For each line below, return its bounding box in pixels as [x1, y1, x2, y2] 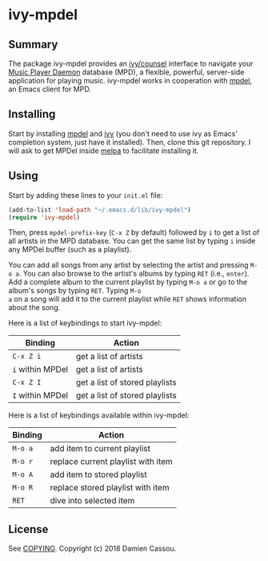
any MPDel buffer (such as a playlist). [8, 244, 132, 254]
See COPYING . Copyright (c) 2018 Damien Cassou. [8, 543, 177, 554]
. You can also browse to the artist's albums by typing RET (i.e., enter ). [18, 268, 250, 278]
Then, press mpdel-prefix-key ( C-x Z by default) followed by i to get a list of [8, 228, 260, 237]
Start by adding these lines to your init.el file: [8, 190, 163, 200]
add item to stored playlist [50, 469, 148, 480]
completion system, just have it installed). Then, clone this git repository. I [8, 137, 251, 147]
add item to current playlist [50, 443, 150, 454]
